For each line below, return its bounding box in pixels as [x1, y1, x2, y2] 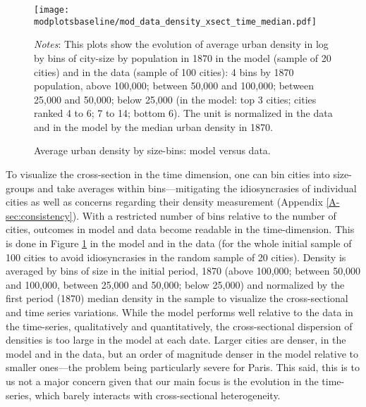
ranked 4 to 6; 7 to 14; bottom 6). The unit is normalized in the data [34, 106, 333, 120]
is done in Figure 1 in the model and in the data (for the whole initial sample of [6, 236, 352, 251]
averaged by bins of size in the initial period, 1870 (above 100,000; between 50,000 [6, 263, 361, 278]
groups [6, 180, 35, 195]
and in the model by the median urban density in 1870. [34, 119, 273, 134]
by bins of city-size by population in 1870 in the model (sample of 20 [34, 50, 331, 65]
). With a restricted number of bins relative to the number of [72, 208, 336, 223]
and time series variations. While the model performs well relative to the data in [6, 305, 353, 319]
